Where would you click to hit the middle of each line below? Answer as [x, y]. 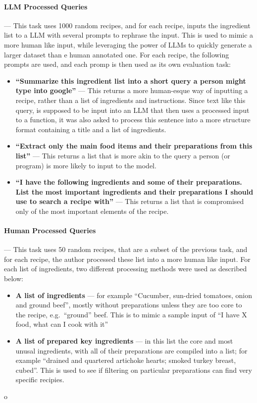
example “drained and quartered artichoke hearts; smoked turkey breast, [126, 360]
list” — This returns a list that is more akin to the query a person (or [123, 155]
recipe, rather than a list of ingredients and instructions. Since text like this [130, 100]
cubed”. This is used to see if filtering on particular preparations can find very [134, 370]
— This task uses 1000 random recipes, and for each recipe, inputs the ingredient [127, 25]
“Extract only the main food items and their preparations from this [134, 146]
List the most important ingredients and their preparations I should [134, 191]
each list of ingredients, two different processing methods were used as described [126, 269]
